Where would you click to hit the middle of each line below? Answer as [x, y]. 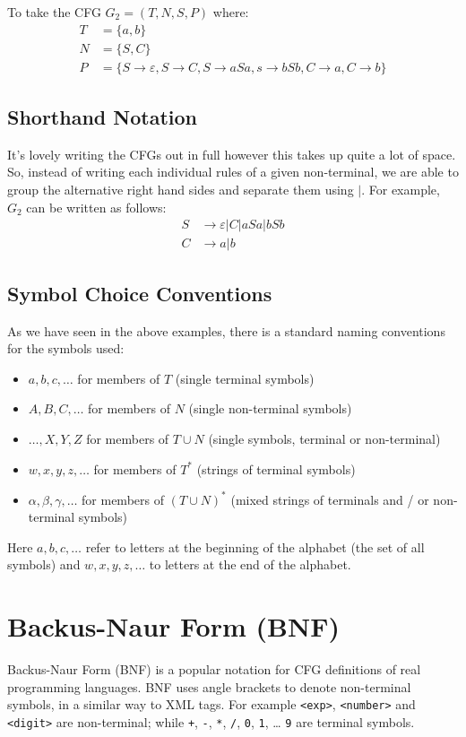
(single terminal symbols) [245, 378]
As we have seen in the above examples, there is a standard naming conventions [226, 330]
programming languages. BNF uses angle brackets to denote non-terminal [209, 686]
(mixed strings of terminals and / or [330, 499]
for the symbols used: [66, 348]
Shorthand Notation [102, 117]
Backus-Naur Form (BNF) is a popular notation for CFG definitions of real [214, 669]
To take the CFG [54, 12]
